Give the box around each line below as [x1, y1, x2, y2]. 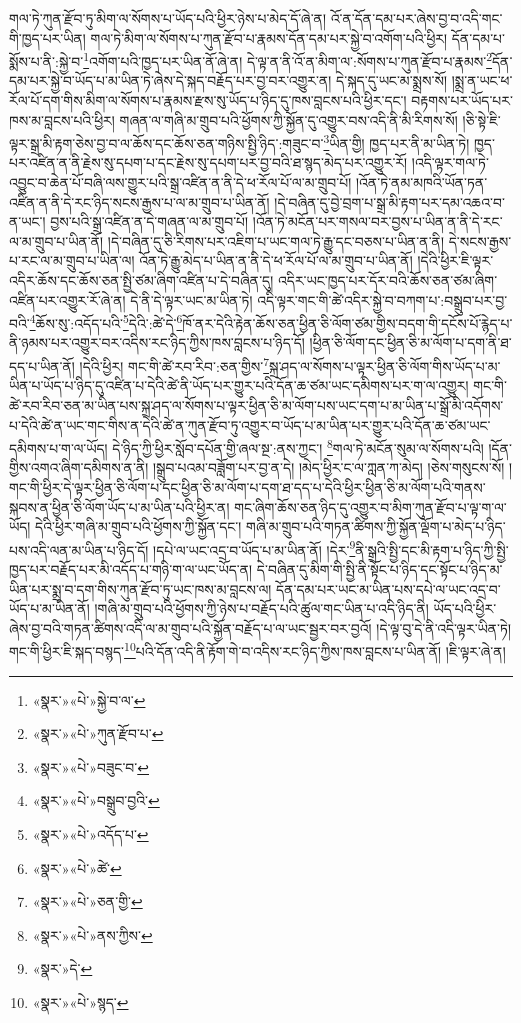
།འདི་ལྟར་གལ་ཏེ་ [411, 152, 489, 173]
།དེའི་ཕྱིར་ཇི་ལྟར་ [417, 250, 494, 271]
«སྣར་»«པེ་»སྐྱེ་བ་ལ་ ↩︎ [32, 689, 146, 710]
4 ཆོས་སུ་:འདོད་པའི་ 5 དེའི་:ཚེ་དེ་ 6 [29, 310, 183, 333]
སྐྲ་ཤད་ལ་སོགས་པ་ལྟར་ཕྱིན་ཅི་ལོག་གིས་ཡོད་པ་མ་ [269, 355, 501, 376]
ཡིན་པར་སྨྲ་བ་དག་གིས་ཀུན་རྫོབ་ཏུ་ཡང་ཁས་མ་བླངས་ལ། [9, 578, 272, 599]
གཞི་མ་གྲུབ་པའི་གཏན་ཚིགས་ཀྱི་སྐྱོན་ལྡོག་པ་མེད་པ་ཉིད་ [246, 516, 506, 537]
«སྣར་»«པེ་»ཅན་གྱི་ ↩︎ [32, 891, 143, 912]
